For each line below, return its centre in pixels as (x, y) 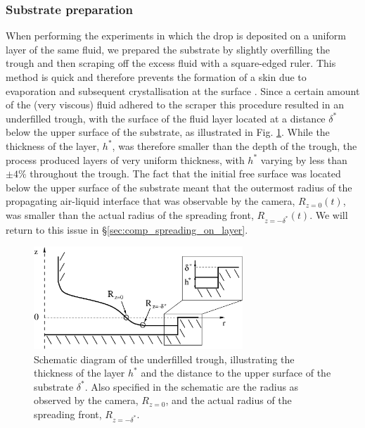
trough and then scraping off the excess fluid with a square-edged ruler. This (171, 63)
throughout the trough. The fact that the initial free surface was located (185, 174)
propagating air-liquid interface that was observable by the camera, (151, 201)
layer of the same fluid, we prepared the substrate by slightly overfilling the (168, 49)
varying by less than (304, 159)
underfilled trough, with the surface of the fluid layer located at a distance (166, 118)
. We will (329, 214)
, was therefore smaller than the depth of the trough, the (235, 145)
